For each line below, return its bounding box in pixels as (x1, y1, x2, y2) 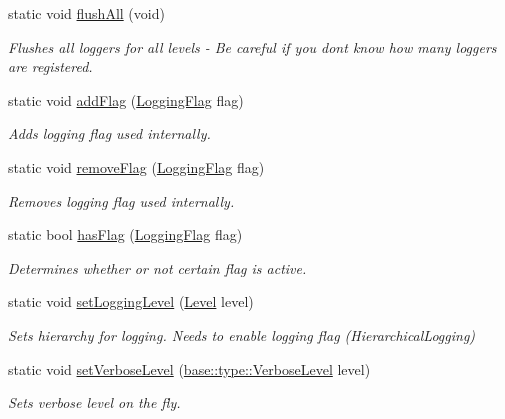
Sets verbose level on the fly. (8, 392, 181, 413)
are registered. (8, 56, 93, 77)
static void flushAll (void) (8, 3, 165, 23)
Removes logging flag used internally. (8, 190, 235, 211)
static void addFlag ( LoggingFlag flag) (8, 89, 244, 110)
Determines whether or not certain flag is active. (8, 257, 307, 278)
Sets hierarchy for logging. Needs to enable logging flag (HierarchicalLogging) (8, 324, 476, 345)
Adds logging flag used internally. (8, 123, 211, 144)
